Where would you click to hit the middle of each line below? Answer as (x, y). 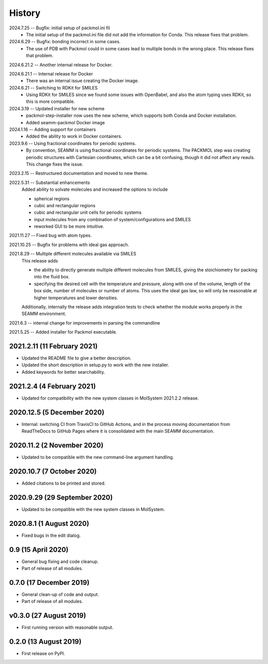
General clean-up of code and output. (60, 594)
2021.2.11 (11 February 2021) (53, 346)
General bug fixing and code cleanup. (60, 561)
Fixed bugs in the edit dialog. (51, 535)
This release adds (40, 260)
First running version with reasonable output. (67, 627)
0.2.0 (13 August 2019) (45, 642)
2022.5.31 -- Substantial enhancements (50, 182)
